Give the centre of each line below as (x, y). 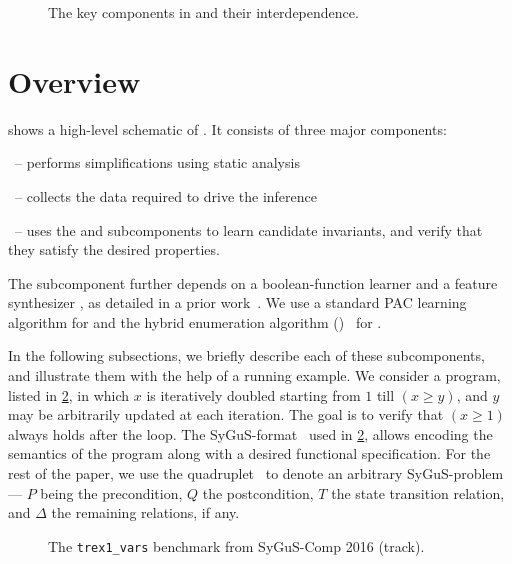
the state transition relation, (418, 492)
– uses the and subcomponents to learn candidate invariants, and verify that (248, 229)
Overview (74, 80)
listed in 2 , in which (69, 394)
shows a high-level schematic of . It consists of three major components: (227, 128)
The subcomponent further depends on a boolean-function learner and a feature (253, 282)
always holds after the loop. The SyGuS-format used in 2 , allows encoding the (250, 433)
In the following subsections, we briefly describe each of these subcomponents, (246, 355)
